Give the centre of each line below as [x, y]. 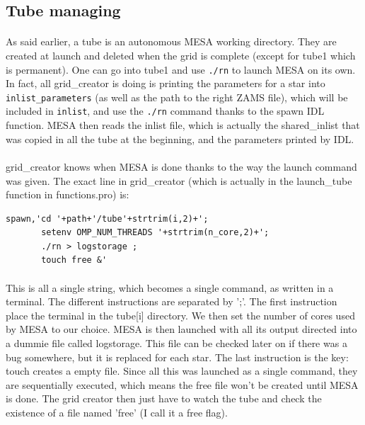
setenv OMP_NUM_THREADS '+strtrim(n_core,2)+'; [155, 233]
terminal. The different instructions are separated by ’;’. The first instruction [172, 301]
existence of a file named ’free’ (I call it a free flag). [117, 412]
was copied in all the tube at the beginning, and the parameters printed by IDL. [180, 138]
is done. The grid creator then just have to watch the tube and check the [164, 398]
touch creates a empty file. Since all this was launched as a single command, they [182, 371]
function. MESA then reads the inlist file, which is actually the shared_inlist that [183, 125]
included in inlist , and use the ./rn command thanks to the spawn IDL [165, 111]
